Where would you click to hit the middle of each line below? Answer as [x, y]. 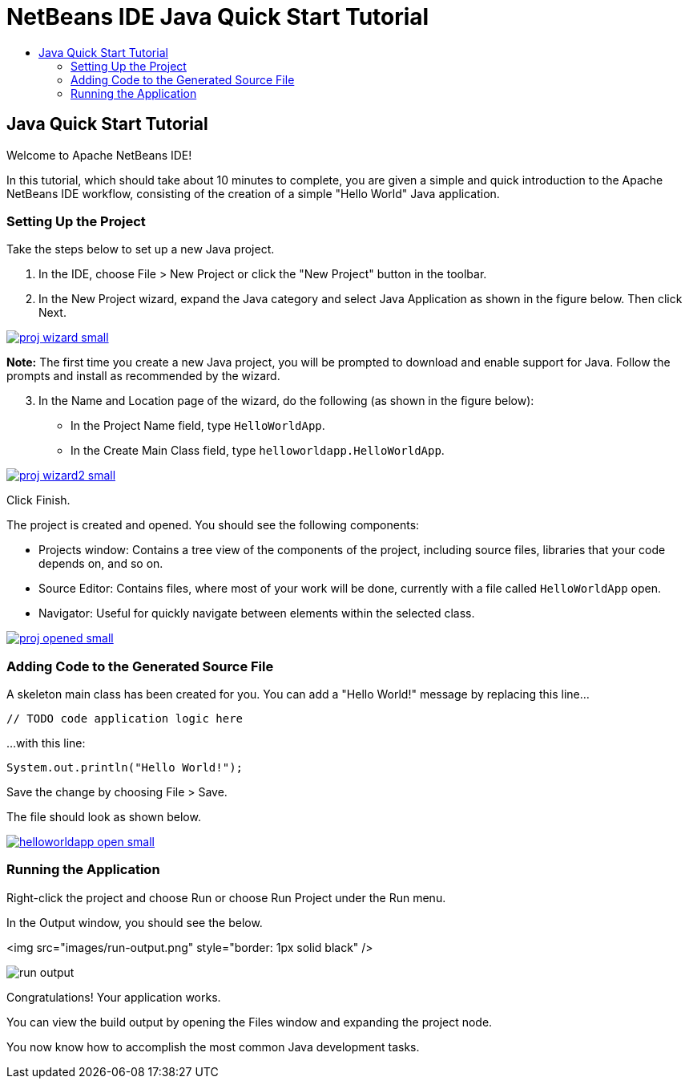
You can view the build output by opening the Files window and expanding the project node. [250, 1022]
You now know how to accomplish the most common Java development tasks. [213, 1047]
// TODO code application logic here [125, 719]
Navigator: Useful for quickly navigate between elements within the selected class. [257, 613]
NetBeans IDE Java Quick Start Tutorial [218, 17]
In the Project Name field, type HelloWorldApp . [198, 426]
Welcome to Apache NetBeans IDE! [99, 155]
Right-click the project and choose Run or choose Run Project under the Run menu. [226, 897]
